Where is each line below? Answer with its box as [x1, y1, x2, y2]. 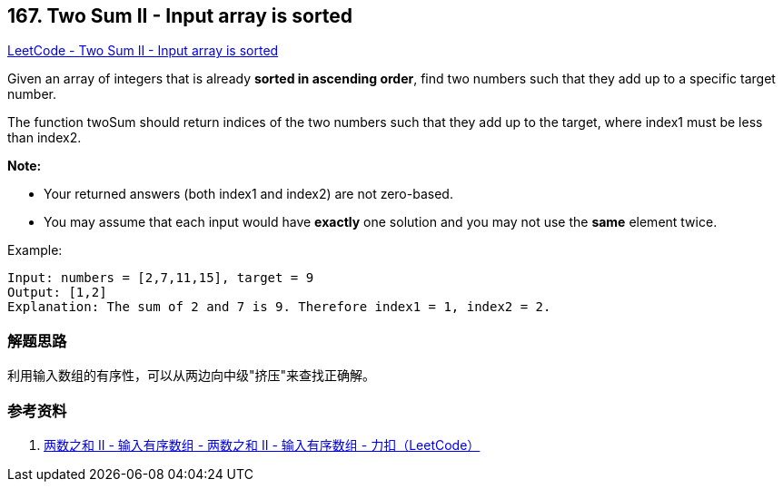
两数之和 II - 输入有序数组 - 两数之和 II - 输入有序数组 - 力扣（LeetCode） [44, 436, 481, 453]
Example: [7, 242, 63, 259]
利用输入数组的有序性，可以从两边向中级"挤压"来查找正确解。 [7, 367, 376, 384]
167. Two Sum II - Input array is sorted [7, 5, 353, 27]
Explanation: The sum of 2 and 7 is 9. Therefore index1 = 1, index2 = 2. [7, 299, 551, 315]
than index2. [7, 130, 82, 146]
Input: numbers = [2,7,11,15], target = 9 [7, 270, 314, 286]
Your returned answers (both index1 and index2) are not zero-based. [44, 186, 453, 202]
